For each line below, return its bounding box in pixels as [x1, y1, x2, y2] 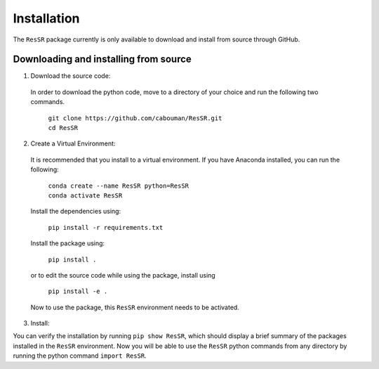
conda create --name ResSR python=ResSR [48, 181, 189, 190]
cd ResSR [48, 124, 79, 132]
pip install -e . [48, 287, 108, 295]
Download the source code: [30, 72, 111, 80]
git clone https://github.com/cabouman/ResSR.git [48, 114, 222, 122]
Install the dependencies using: [30, 207, 121, 216]
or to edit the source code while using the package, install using [30, 271, 215, 279]
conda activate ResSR [48, 191, 123, 200]
